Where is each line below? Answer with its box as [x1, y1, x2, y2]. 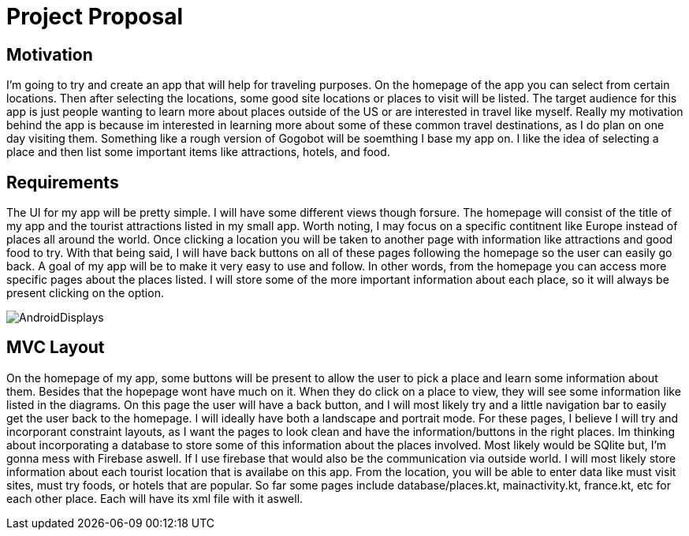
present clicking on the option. [6, 286, 164, 300]
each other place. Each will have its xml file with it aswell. [6, 491, 304, 505]
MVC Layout [6, 337, 105, 358]
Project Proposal [6, 3, 184, 30]
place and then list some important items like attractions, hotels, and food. [6, 145, 390, 159]
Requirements [6, 172, 119, 192]
